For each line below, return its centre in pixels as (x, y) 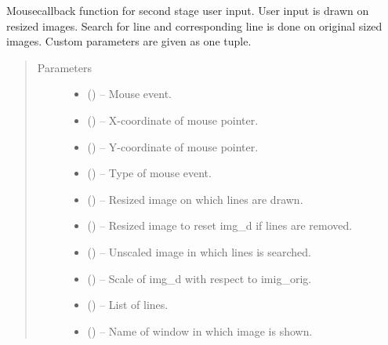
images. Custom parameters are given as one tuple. (129, 41)
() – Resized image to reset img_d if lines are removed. (220, 225)
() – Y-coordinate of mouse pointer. (173, 146)
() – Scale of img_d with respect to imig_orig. (199, 278)
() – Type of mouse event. (149, 173)
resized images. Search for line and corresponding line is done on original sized (194, 25)
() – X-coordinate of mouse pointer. (173, 120)
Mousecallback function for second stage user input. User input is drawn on (188, 10)
